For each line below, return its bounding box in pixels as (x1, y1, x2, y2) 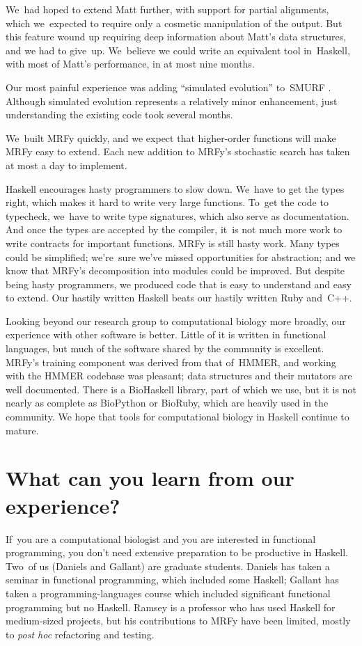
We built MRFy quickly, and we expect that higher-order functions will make (6, 130, 336, 145)
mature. (6, 423, 39, 437)
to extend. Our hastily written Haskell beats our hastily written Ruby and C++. (6, 290, 352, 305)
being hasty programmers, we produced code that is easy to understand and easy (6, 276, 352, 291)
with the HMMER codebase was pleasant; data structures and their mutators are (6, 368, 352, 383)
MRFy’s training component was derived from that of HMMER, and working (6, 354, 336, 369)
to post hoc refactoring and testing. (6, 627, 155, 641)
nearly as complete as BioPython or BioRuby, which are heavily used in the (6, 395, 329, 410)
